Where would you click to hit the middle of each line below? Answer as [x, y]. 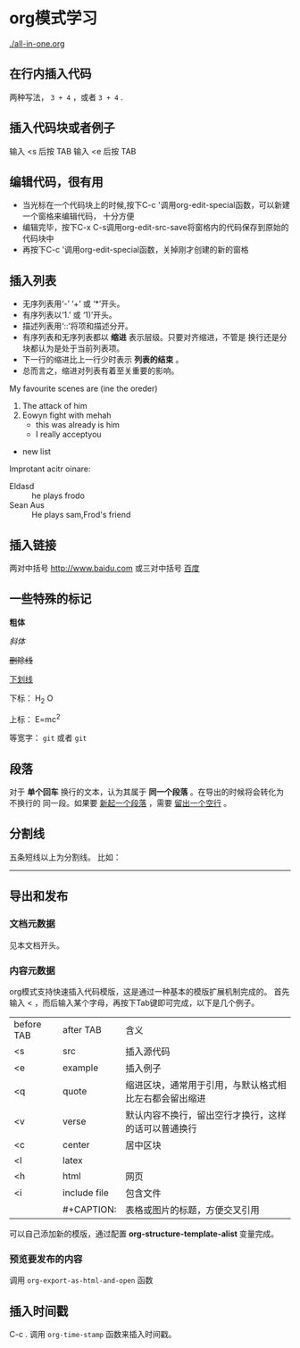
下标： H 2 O [31, 699]
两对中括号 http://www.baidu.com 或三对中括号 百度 [104, 568]
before [28, 1024]
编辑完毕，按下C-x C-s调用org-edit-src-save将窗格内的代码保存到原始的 [155, 228]
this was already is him [78, 425]
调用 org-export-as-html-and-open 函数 [81, 1280]
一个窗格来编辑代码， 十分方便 [78, 216]
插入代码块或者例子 [62, 128]
